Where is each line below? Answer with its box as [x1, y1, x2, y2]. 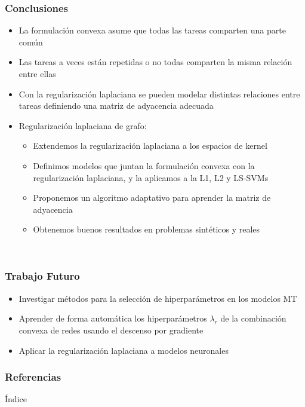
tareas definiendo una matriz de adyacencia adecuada [19, 99, 214, 112]
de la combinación [220, 312, 286, 325]
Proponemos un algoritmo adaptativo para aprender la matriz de [33, 191, 271, 204]
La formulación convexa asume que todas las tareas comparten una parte [19, 24, 286, 36]
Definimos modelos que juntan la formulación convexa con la [33, 159, 255, 172]
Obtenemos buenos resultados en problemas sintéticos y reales [33, 223, 260, 235]
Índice [5, 393, 27, 405]
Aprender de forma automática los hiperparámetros [19, 312, 207, 325]
